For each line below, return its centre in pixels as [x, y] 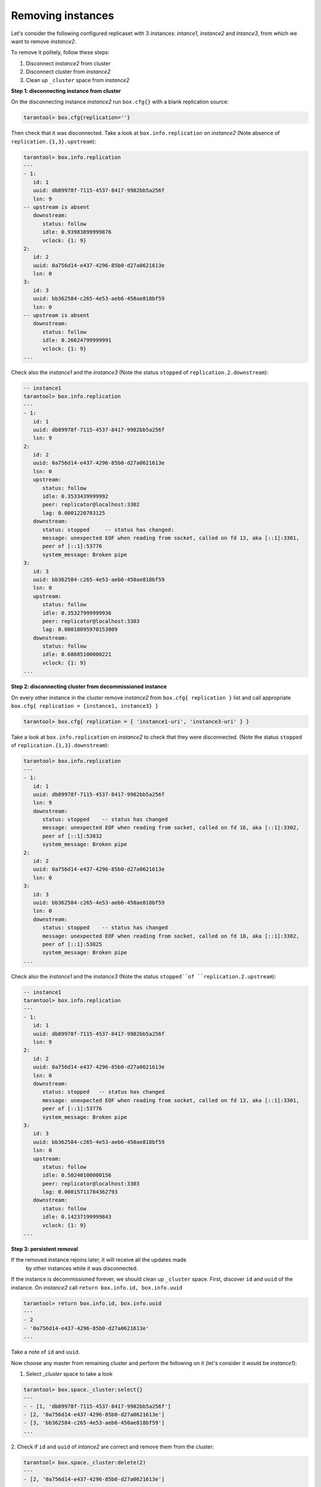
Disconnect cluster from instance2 [68, 72]
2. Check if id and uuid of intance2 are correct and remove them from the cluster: [112, 1447]
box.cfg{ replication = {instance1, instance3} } [85, 706]
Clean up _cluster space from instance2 [78, 80]
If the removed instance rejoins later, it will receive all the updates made [99, 1260]
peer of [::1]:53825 [72, 944]
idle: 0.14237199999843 [77, 1217]
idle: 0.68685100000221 [77, 655]
